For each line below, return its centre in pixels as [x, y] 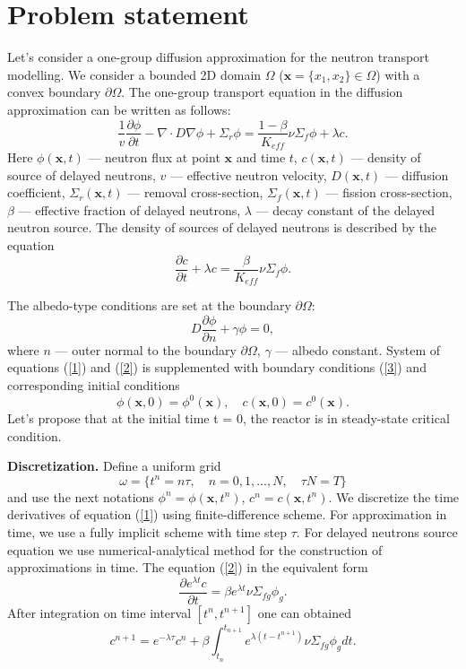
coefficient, [36, 192]
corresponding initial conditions [94, 384]
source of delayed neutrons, [82, 174]
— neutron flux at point [154, 157]
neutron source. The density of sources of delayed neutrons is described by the [222, 227]
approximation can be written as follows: [119, 109]
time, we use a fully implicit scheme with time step [147, 532]
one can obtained [304, 612]
